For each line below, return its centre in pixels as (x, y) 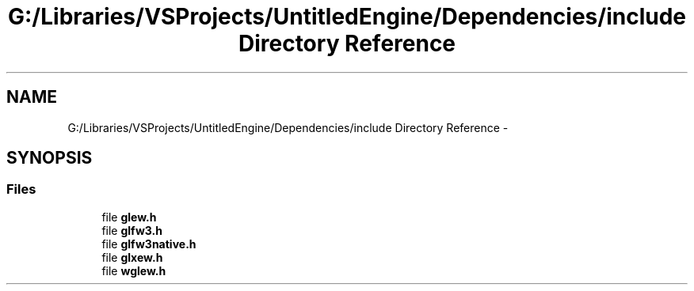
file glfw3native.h (149, 244)
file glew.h (129, 217)
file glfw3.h (132, 230)
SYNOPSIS (50, 158)
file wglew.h (134, 270)
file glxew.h (132, 257)
